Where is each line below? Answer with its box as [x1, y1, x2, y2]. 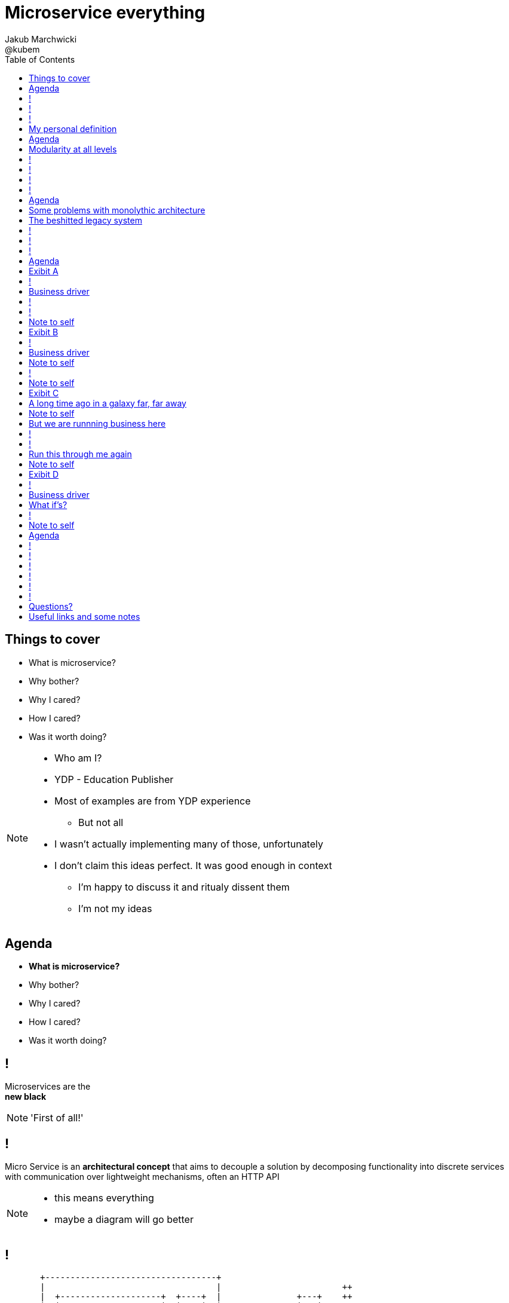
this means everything [54, 1192, 154, 1204]
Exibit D [29, 469, 59, 479]
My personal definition [29, 123, 117, 134]
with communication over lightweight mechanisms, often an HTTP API [5, 1172, 280, 1182]
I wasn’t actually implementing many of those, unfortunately [54, 837, 323, 850]
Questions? [29, 601, 73, 611]
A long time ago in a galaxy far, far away [29, 397, 186, 408]
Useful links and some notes [29, 611, 140, 622]
